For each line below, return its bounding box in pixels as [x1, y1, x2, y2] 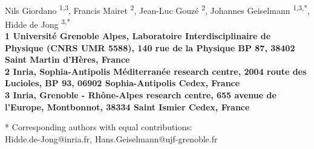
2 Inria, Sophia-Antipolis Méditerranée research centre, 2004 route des [5, 65, 307, 77]
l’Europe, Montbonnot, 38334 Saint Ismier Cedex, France [5, 100, 250, 113]
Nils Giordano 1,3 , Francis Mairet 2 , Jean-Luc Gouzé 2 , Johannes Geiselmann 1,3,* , [5, 2, 310, 16]
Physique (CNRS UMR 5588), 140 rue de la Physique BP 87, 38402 [5, 41, 295, 54]
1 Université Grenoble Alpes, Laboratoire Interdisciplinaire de [5, 30, 271, 42]
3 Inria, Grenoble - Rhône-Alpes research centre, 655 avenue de [5, 89, 276, 101]
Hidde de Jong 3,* [5, 16, 71, 30]
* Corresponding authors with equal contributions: [5, 121, 192, 133]
